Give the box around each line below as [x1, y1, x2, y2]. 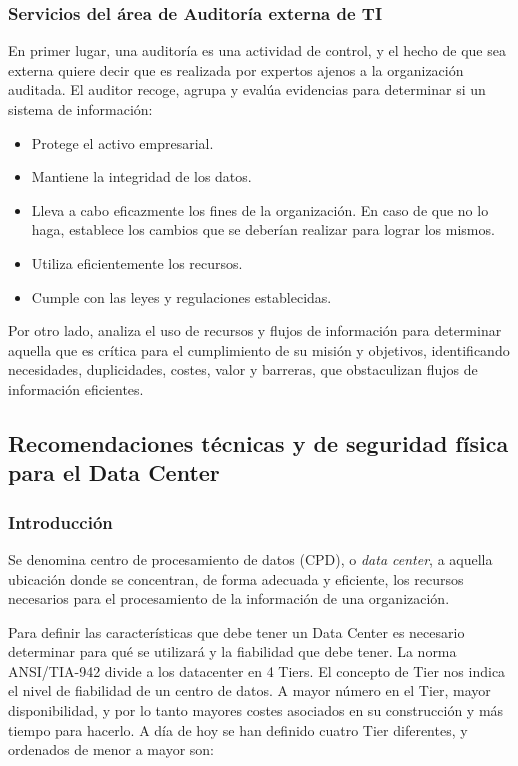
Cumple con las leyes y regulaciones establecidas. [31, 286, 332, 307]
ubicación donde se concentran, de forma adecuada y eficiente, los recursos [8, 568, 464, 589]
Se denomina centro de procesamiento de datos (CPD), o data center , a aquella [8, 548, 493, 569]
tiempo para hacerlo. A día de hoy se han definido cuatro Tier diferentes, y [8, 719, 468, 740]
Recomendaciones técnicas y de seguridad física [8, 427, 509, 458]
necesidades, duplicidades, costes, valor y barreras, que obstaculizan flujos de [8, 359, 478, 380]
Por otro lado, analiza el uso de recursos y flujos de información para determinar [8, 320, 502, 341]
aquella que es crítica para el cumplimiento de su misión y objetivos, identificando [8, 339, 510, 360]
